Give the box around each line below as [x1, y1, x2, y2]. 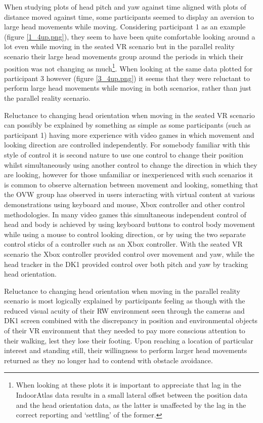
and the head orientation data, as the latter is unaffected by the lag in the [16, 399, 246, 410]
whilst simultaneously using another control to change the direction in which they [4, 159, 257, 170]
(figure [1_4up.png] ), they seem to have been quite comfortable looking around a [4, 31, 255, 42]
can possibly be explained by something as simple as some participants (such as [4, 120, 251, 130]
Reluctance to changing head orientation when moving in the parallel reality [4, 285, 240, 296]
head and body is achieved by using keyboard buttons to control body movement [4, 219, 255, 229]
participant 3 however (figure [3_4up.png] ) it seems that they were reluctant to [4, 72, 250, 83]
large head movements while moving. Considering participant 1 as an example [4, 21, 246, 32]
